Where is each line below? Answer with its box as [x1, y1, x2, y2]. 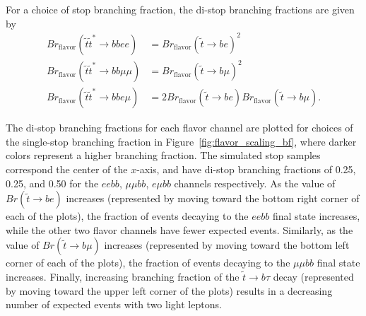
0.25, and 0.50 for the [6, 175, 99, 190]
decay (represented [273, 269, 354, 284]
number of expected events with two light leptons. [6, 297, 222, 312]
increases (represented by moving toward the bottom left [104, 238, 350, 252]
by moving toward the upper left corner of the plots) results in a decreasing [6, 283, 333, 298]
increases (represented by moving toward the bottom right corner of [66, 191, 360, 206]
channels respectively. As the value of [174, 175, 336, 190]
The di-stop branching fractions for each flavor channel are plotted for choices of [6, 120, 353, 135]
